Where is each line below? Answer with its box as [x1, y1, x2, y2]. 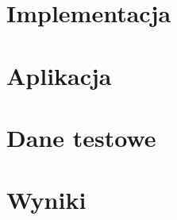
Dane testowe [6, 121, 156, 153]
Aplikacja [6, 59, 112, 91]
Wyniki [6, 183, 87, 216]
